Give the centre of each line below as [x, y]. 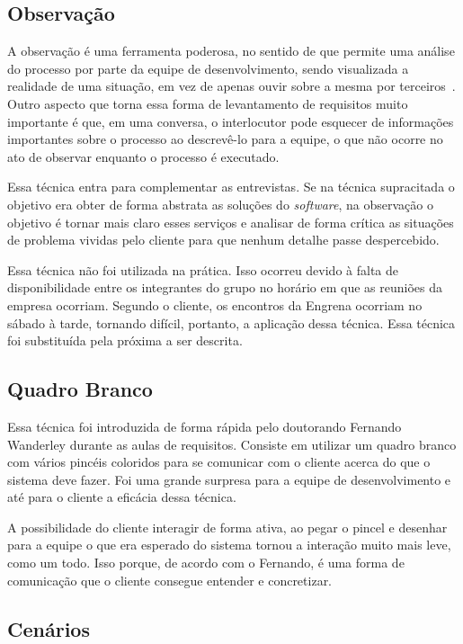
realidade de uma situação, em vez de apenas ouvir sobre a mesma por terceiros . [231, 86]
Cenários [49, 628]
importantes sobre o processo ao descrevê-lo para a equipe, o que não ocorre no [225, 139]
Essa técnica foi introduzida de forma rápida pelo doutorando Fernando [205, 426]
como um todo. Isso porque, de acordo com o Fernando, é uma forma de [206, 563]
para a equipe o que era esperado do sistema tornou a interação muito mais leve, [229, 545]
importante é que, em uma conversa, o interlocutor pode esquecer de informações [231, 121]
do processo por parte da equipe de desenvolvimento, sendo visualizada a [208, 68]
